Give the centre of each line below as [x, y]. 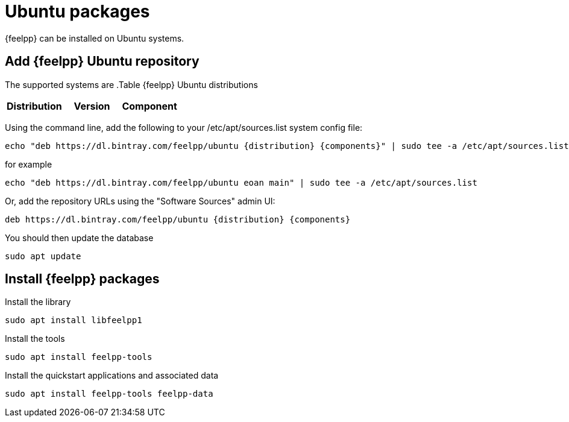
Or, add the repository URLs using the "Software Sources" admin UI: [140, 201]
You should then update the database [79, 238]
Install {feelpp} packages [82, 279]
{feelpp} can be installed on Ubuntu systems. [95, 38]
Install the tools [35, 339]
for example [29, 164]
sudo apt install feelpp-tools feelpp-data [109, 394]
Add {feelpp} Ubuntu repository [102, 61]
